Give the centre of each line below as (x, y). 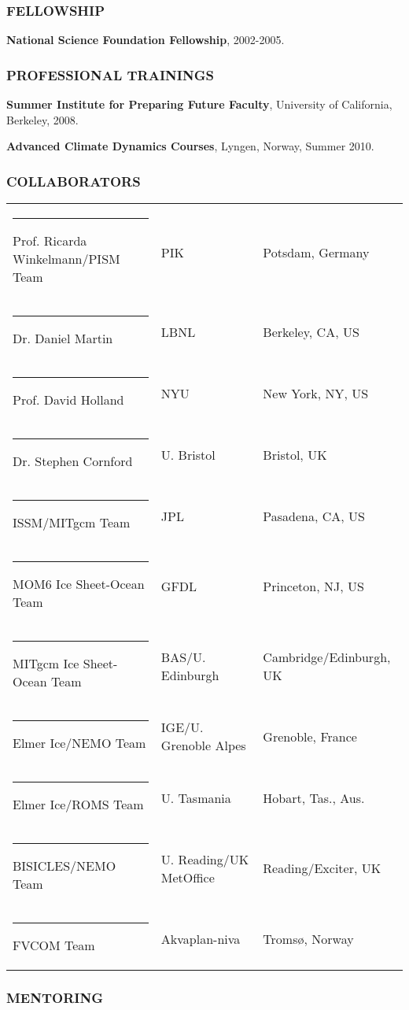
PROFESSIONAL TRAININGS (110, 74)
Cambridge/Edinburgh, (327, 657)
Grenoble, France (310, 736)
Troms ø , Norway (308, 938)
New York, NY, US (316, 393)
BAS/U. (183, 657)
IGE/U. (182, 727)
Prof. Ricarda (50, 241)
